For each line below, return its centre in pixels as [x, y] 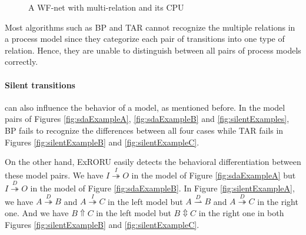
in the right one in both [241, 212]
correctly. [21, 62]
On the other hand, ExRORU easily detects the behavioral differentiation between [153, 162]
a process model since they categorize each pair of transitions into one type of [145, 39]
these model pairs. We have [54, 175]
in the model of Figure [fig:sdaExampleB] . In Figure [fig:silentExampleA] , [162, 188]
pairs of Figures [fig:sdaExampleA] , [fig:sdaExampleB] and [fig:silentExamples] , [147, 119]
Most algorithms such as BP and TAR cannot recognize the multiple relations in [150, 27]
